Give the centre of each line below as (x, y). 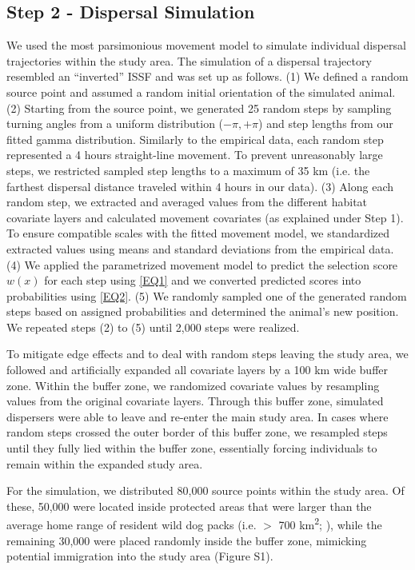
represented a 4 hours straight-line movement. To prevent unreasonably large (195, 155)
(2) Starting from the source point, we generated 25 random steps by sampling (199, 108)
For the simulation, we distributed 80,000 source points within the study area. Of (206, 490)
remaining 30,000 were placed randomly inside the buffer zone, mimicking (187, 540)
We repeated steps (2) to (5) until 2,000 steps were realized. (153, 327)
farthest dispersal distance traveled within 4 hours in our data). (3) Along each (200, 186)
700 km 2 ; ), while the (330, 524)
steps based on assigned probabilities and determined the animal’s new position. (203, 311)
